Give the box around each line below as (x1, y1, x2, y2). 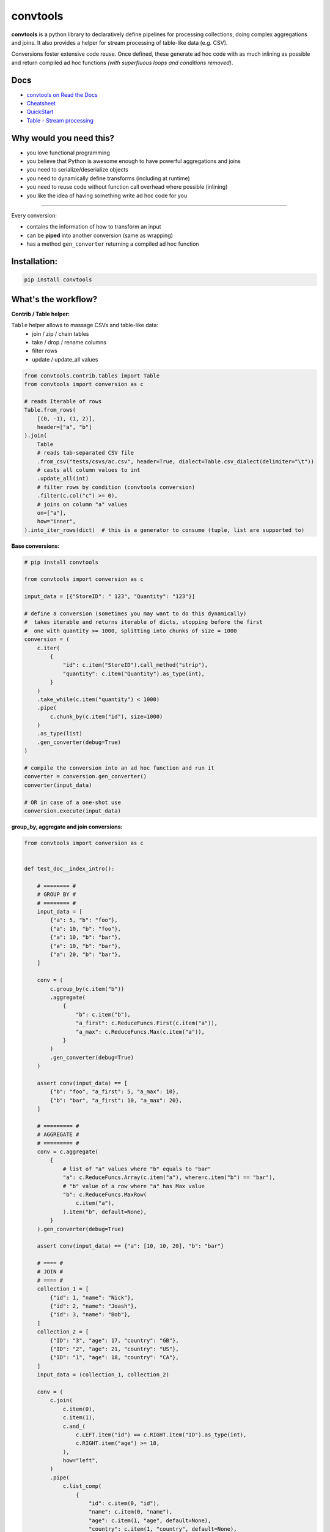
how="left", (62, 1457, 99, 1464)
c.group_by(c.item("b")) (50, 985, 125, 992)
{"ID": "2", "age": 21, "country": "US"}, (50, 1346, 180, 1352)
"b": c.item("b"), (75, 1011, 131, 1018)
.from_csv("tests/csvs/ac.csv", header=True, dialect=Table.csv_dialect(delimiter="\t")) (37, 458, 315, 465)
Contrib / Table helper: (11, 310, 70, 317)
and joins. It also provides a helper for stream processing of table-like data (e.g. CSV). (11, 39, 228, 46)
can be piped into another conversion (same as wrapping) (26, 232, 174, 239)
